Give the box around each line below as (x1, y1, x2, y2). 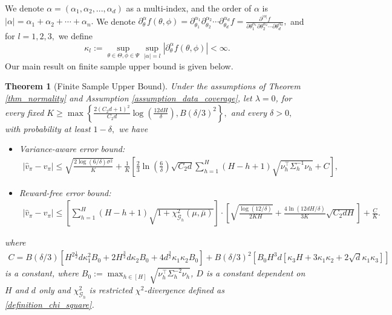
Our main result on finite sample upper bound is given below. (5, 59, 234, 72)
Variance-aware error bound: (19, 142, 125, 155)
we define (58, 30, 93, 42)
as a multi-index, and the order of (126, 2, 252, 14)
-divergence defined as (144, 283, 224, 296)
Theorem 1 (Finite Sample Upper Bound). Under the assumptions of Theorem (5, 80, 301, 92)
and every (230, 106, 267, 118)
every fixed (5, 106, 44, 118)
